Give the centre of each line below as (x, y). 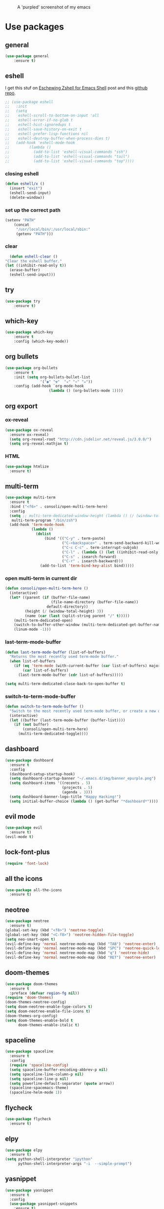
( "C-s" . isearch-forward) (89, 557)
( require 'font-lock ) (27, 863)
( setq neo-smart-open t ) (30, 939)
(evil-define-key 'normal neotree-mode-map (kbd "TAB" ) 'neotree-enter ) (81, 944)
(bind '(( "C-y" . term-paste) (75, 539)
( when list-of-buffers (32, 661)
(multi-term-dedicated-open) (43, 620)
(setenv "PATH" (20, 220)
